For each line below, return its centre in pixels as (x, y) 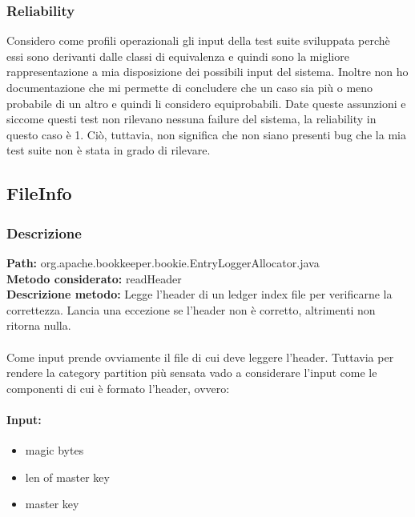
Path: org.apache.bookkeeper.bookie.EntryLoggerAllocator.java (163, 262)
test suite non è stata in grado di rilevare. (109, 150)
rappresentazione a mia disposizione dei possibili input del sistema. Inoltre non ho (207, 72)
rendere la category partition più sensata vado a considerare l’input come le (192, 373)
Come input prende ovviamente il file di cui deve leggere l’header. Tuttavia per (200, 357)
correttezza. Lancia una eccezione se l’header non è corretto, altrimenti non (191, 309)
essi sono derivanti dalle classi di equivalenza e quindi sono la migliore (178, 56)
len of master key (67, 477)
